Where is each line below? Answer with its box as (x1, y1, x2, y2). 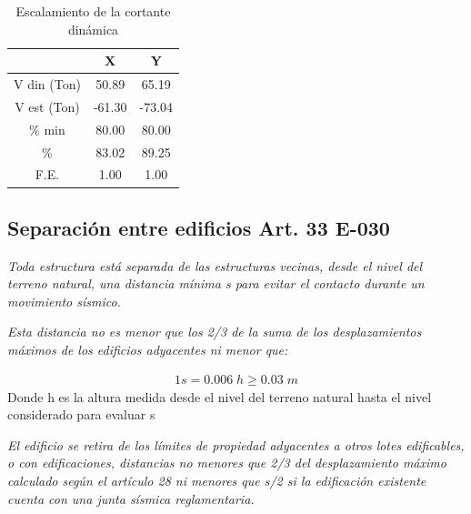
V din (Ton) (14, 75, 81, 94)
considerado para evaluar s (7, 405, 155, 424)
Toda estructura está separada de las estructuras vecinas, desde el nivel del (7, 256, 423, 275)
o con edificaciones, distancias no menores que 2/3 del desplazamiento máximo (7, 453, 446, 472)
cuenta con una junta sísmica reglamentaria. (7, 489, 255, 508)
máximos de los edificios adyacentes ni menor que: (7, 340, 288, 359)
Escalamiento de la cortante (15, 2, 171, 20)
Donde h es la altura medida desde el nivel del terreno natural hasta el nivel (7, 387, 432, 406)
